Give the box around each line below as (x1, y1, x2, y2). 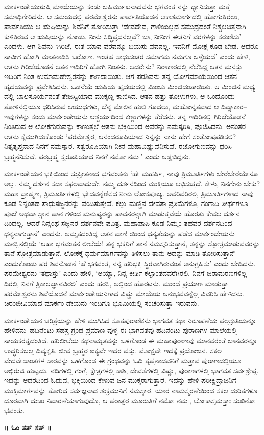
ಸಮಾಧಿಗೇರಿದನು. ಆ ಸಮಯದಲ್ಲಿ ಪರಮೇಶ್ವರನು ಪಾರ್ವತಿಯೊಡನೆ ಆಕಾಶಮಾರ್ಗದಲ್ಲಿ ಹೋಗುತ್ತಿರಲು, (4, 11, 239, 21)
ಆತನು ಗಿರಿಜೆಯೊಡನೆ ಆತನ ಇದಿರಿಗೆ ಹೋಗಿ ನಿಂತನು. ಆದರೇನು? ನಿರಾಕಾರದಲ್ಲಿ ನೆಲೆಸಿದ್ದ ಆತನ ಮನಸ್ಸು (4, 61, 243, 71)
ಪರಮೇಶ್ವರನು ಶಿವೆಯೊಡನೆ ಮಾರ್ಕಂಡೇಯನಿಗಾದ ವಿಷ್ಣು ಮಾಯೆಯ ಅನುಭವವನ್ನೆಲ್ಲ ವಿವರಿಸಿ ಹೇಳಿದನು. (4, 288, 244, 298)
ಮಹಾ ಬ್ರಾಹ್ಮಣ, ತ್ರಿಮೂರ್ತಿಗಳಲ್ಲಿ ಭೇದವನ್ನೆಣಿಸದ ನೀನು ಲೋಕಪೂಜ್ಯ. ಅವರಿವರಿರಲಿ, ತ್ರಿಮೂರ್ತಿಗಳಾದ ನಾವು (4, 188, 254, 198)
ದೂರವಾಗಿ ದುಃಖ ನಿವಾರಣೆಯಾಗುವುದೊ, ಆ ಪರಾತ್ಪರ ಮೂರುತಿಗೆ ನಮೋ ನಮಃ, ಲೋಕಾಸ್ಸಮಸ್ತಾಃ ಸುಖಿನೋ (4, 395, 256, 405)
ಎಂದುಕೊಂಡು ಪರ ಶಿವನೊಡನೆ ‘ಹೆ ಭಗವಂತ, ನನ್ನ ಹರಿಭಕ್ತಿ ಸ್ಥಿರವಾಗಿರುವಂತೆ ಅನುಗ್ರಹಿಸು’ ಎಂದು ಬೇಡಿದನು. (4, 258, 256, 268)
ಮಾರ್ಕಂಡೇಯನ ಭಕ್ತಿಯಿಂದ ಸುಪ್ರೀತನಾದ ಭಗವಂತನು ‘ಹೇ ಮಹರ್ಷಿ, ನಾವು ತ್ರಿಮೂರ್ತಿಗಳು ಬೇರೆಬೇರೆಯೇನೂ (4, 168, 258, 178)
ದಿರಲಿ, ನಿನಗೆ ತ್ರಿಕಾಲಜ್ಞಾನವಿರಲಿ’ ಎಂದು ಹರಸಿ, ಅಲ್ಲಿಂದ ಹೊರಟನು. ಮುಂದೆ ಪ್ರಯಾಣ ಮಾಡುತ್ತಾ (4, 278, 228, 289)
